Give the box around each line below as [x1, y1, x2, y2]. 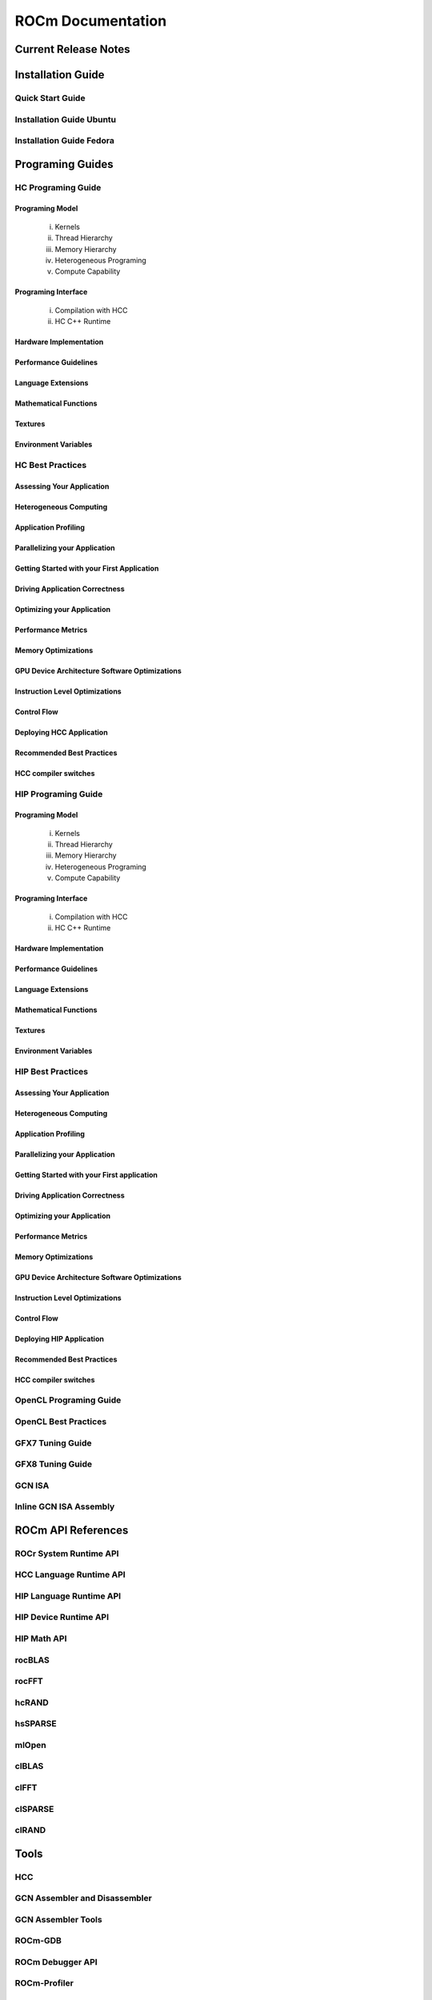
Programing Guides [14, 157, 114, 171]
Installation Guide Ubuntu [14, 114, 117, 125]
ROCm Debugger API [14, 1956, 98, 1967]
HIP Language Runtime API [14, 1590, 122, 1602]
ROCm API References [14, 1523, 129, 1537]
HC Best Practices [14, 459, 87, 470]
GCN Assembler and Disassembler [14, 1893, 152, 1904]
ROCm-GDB [14, 1935, 62, 1946]
